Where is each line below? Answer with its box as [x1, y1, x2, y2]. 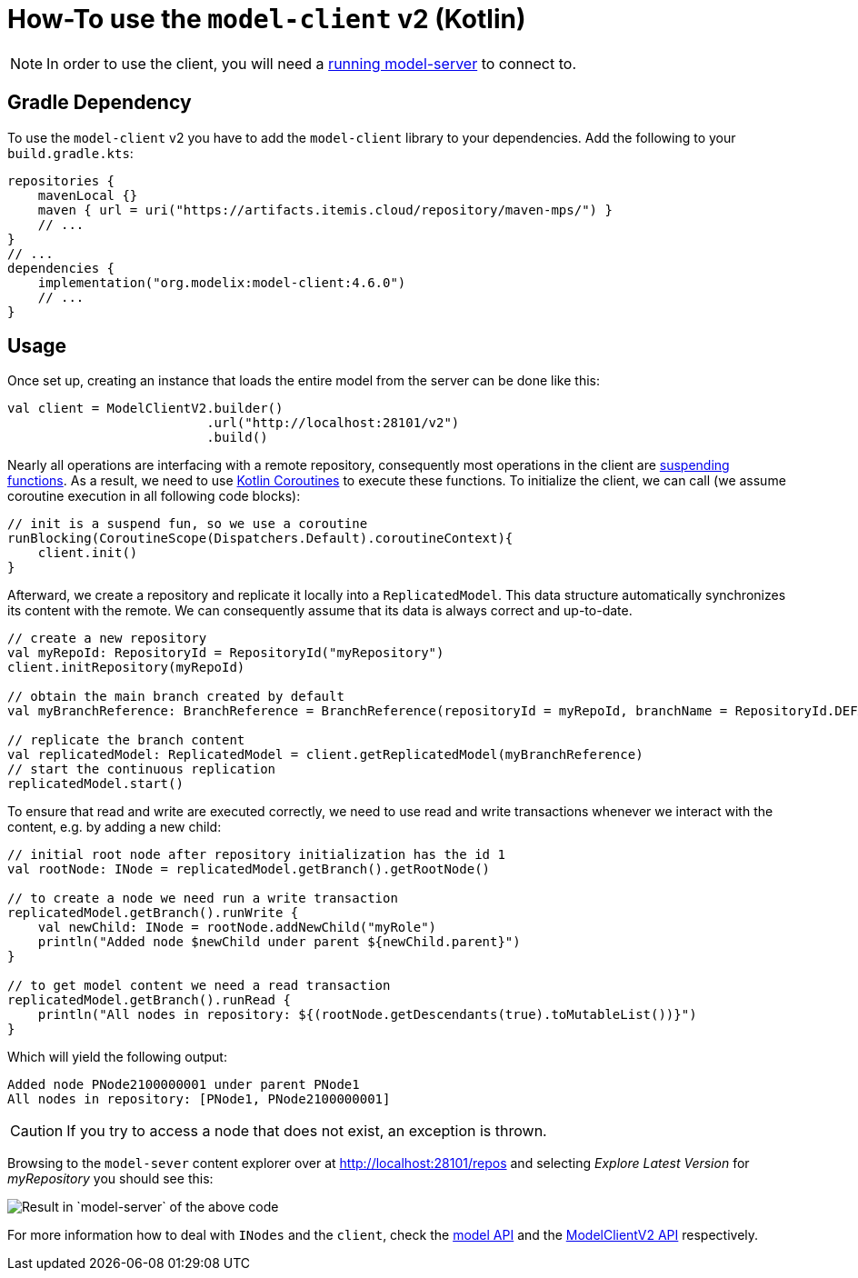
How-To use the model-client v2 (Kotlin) [7, 4, 526, 35]
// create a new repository [7, 631, 207, 646]
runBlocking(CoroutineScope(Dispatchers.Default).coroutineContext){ [7, 531, 514, 546]
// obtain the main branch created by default [7, 689, 344, 704]
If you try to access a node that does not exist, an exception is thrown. [66, 1122, 547, 1141]
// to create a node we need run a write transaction [7, 891, 398, 906]
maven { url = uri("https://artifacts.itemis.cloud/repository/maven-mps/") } [37, 202, 613, 217]
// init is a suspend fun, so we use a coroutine [7, 516, 368, 532]
